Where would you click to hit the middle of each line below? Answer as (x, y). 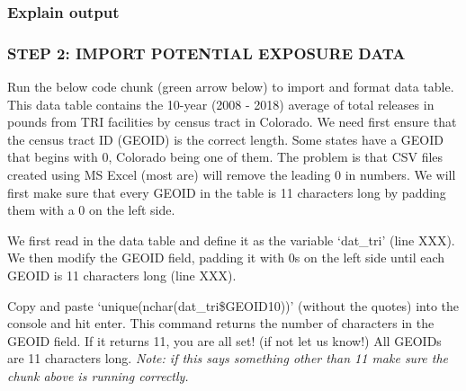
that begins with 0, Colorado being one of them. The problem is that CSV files (225, 157)
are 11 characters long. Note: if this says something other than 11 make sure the (228, 358)
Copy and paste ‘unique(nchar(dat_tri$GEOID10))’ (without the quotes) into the (233, 305)
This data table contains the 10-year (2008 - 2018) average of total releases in (221, 104)
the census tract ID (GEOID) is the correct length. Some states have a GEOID (226, 139)
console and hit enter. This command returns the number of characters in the (221, 323)
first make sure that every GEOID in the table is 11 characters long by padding (227, 192)
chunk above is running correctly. (98, 375)
